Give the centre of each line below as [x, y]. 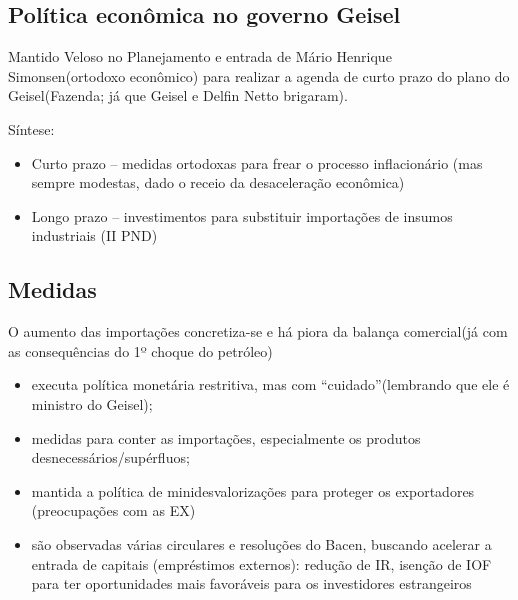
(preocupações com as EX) [113, 510]
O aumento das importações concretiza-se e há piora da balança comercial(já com [258, 331]
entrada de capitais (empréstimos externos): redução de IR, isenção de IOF [261, 563]
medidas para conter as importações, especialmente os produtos [226, 437]
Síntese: [31, 128]
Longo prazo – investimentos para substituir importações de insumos [242, 215]
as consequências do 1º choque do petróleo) [140, 350]
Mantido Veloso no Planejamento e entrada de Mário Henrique [200, 56]
